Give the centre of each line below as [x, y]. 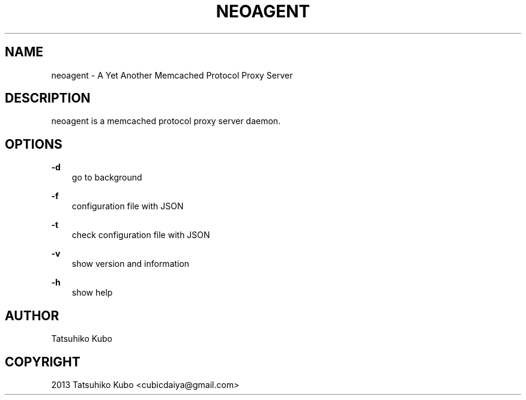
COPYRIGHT [43, 362]
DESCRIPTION [48, 98]
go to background [107, 178]
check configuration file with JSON [141, 235]
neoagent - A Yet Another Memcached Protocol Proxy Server [172, 75]
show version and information [131, 264]
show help [92, 293]
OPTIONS [34, 144]
